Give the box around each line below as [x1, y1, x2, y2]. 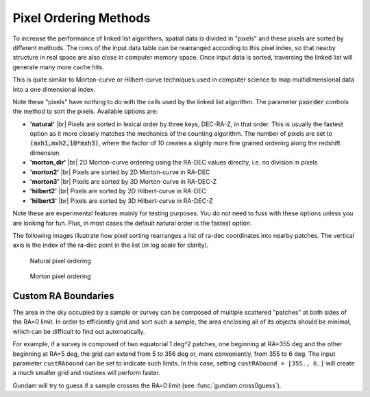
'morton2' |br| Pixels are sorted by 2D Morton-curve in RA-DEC [29, 168, 210, 176]
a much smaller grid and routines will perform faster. [12, 369, 161, 377]
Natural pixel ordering [29, 256, 92, 265]
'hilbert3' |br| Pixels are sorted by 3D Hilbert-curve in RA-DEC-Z [29, 196, 213, 205]
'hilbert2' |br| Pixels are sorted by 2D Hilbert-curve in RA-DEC [29, 187, 207, 195]
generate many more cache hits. [12, 62, 104, 71]
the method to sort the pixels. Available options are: [12, 107, 158, 116]
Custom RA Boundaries [12, 290, 114, 302]
